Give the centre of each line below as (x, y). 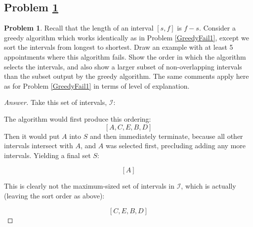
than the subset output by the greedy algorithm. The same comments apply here (126, 76)
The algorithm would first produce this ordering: (78, 118)
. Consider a (217, 28)
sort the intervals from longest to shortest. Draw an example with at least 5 (119, 47)
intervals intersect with (39, 146)
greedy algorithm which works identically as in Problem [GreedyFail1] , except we (126, 37)
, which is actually (209, 186)
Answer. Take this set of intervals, (56, 102)
